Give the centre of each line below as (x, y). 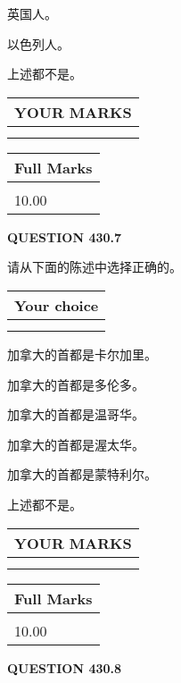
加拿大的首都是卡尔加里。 (82, 354)
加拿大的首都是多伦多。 (76, 384)
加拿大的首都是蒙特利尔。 (82, 474)
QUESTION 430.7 (65, 236)
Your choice (57, 305)
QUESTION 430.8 (65, 667)
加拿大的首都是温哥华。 (76, 414)
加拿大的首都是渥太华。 (76, 444)
